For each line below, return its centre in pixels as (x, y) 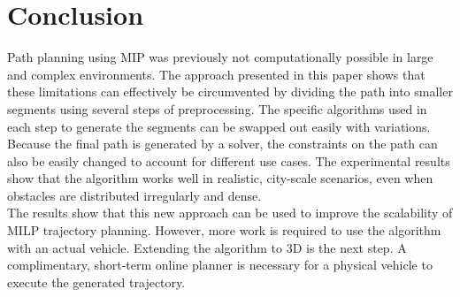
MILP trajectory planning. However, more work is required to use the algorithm (224, 230)
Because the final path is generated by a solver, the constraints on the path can (222, 144)
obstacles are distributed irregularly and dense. (134, 195)
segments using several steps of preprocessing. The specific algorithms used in (217, 108)
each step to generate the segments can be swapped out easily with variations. (219, 126)
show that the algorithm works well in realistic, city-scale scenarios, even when (220, 178)
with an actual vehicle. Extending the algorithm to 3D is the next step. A (207, 247)
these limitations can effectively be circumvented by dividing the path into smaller (230, 91)
